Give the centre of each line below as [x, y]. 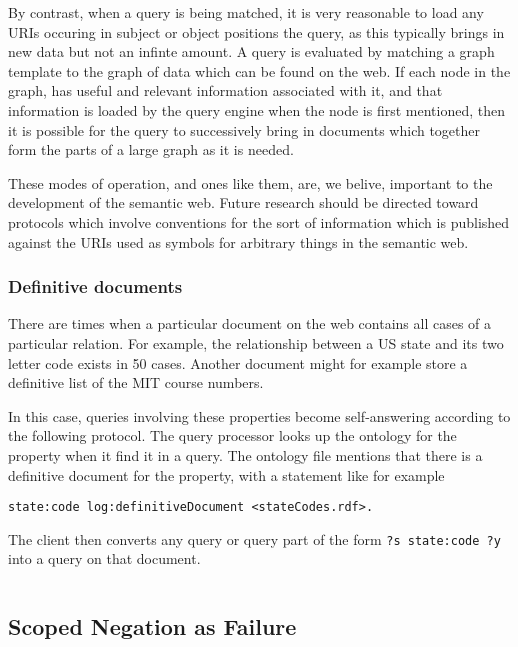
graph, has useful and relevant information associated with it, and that [225, 90]
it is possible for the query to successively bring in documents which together [244, 129]
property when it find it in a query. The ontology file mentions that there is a [245, 454]
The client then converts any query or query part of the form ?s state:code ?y [254, 538]
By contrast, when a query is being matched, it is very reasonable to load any [246, 12]
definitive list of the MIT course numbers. [136, 382]
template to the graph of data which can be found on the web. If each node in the [259, 70]
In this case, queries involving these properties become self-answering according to [259, 415]
